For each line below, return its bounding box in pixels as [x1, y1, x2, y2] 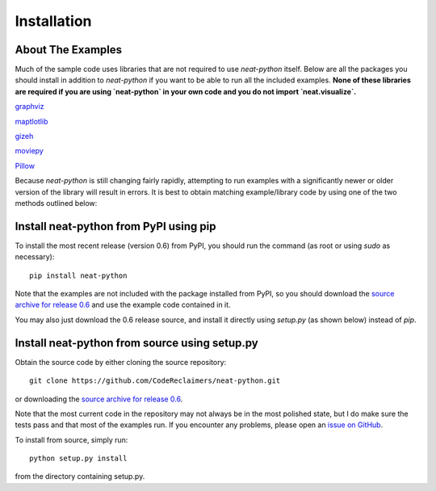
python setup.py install [29, 454, 128, 464]
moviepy [15, 146, 44, 156]
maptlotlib [15, 116, 48, 126]
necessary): [15, 252, 55, 262]
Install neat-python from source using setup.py [15, 336, 258, 350]
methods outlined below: [15, 198, 98, 208]
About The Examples [15, 43, 123, 57]
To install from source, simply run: [15, 434, 128, 444]
